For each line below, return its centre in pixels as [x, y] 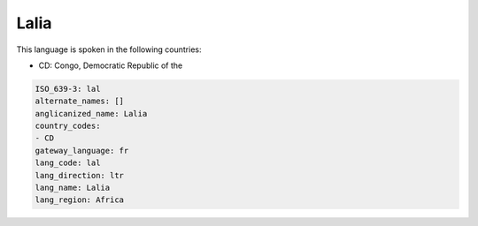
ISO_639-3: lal [68, 89]
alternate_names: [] [79, 101]
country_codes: [68, 126]
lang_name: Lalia [73, 188]
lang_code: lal [68, 163]
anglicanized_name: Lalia [91, 113]
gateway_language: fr [82, 151]
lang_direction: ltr [79, 175]
